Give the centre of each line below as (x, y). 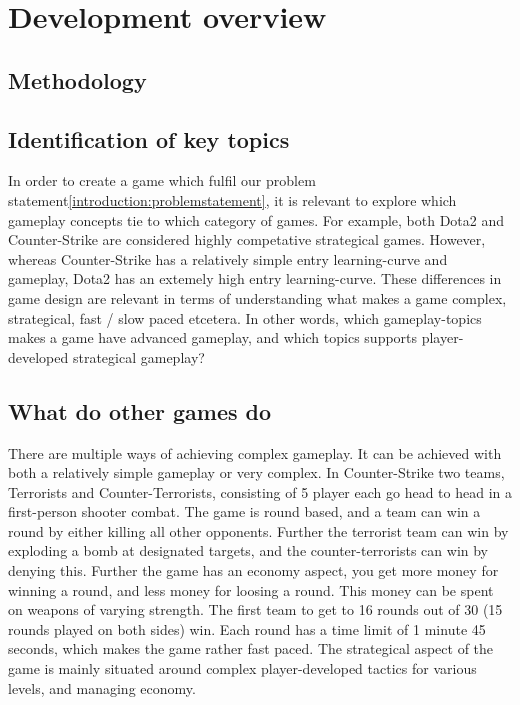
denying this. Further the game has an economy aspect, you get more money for (253, 570)
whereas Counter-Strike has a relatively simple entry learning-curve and (228, 258)
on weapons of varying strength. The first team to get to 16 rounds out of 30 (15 (255, 609)
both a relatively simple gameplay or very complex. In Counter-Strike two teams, (256, 472)
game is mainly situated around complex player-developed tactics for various (242, 668)
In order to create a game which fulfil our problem (162, 180)
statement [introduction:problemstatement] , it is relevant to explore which (232, 199)
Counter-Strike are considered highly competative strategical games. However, (247, 239)
